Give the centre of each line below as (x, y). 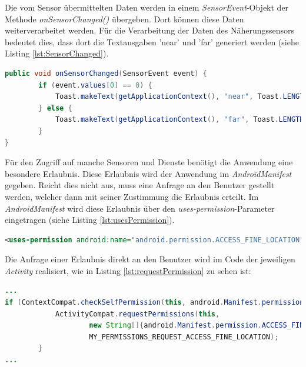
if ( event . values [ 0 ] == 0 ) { (95, 85)
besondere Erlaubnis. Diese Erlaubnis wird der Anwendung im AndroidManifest (148, 173)
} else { (55, 108)
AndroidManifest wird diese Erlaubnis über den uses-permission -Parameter (140, 208)
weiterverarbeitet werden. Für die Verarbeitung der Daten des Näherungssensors (150, 30)
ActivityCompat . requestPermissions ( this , (137, 314)
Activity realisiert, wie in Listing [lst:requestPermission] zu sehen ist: (128, 270)
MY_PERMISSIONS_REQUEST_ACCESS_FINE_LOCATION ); (184, 337)
